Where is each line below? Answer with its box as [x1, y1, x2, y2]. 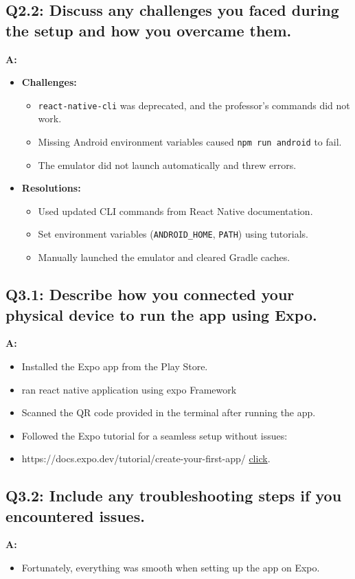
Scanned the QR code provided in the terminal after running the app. [21, 405, 316, 420]
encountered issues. [5, 505, 145, 526]
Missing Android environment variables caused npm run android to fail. [38, 135, 342, 149]
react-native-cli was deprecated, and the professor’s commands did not [38, 98, 350, 112]
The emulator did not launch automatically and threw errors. [38, 157, 297, 172]
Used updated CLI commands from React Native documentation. [38, 203, 313, 218]
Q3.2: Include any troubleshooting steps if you [5, 485, 342, 506]
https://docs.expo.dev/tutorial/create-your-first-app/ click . [21, 451, 271, 466]
